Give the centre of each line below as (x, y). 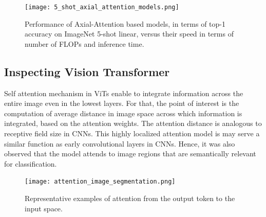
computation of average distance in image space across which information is (123, 113)
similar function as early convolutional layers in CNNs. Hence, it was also (120, 143)
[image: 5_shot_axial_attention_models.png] (102, 7)
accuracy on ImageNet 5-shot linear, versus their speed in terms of (129, 34)
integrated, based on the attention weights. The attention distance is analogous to (133, 123)
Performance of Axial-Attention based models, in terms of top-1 (125, 23)
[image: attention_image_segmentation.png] (100, 182)
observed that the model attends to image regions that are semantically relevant (130, 153)
